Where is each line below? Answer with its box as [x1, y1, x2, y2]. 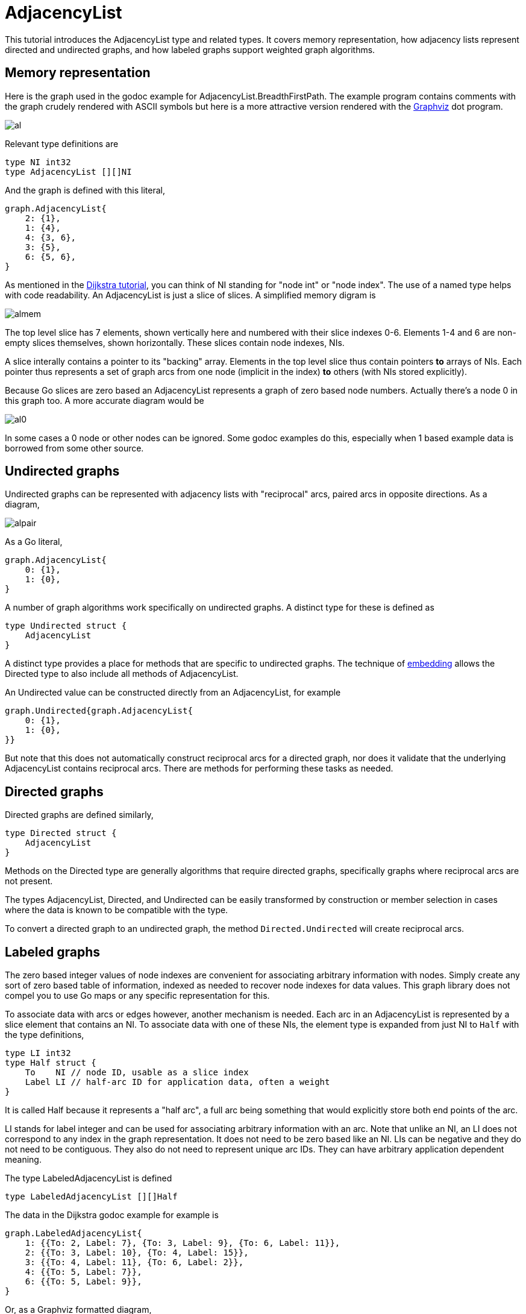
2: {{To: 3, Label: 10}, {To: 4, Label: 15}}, [25, 1248, 249, 1258]
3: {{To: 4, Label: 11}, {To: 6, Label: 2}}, [25, 1257, 244, 1268]
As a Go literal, [5, 536, 63, 547]
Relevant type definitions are [5, 138, 119, 149]
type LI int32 [5, 1048, 71, 1058]
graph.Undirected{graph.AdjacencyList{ [5, 706, 193, 716]
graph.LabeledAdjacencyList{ [5, 1228, 142, 1239]
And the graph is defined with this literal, [5, 184, 166, 195]
